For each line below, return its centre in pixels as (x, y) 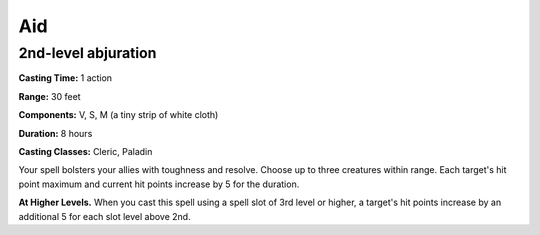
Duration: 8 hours (55, 133)
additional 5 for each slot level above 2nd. (104, 216)
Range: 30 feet (49, 96)
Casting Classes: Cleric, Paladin (85, 151)
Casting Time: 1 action (65, 78)
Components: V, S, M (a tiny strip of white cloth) (118, 115)
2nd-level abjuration (87, 53)
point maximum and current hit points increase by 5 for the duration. (159, 184)
